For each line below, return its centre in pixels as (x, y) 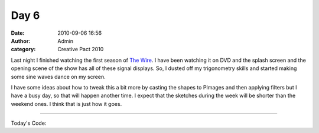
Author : (21, 41)
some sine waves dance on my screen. (58, 77)
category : (23, 49)
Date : (18, 33)
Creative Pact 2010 (81, 49)
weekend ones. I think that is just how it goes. (66, 104)
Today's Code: (29, 123)
